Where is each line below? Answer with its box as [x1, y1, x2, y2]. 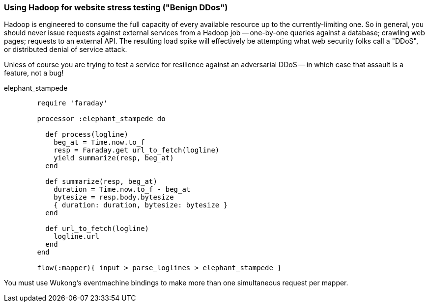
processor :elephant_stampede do [37, 115, 166, 123]
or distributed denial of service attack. [4, 45, 127, 54]
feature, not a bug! [4, 69, 64, 77]
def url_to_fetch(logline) [45, 225, 149, 233]
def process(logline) [45, 130, 128, 139]
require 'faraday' [37, 99, 108, 107]
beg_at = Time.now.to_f [54, 138, 145, 147]
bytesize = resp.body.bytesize [54, 193, 174, 202]
